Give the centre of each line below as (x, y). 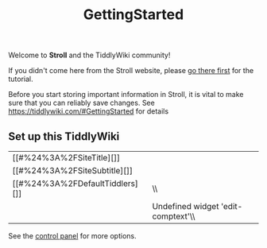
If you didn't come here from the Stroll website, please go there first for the (131, 71)
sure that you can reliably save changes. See (81, 103)
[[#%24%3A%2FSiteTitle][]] (66, 158)
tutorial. (21, 79)
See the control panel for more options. (72, 236)
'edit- (232, 206)
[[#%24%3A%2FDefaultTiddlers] (75, 183)
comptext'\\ (174, 216)
